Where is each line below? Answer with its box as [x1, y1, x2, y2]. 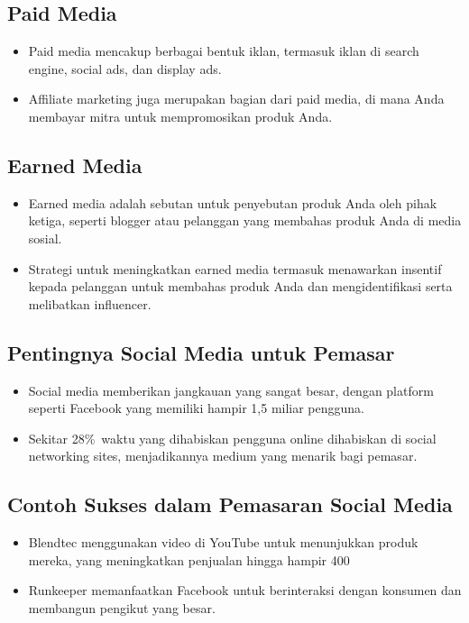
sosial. [28, 228, 62, 247]
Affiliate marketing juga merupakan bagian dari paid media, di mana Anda [28, 89, 445, 108]
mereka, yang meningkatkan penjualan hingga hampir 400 [28, 550, 350, 569]
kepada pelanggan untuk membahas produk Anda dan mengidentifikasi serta [28, 277, 453, 296]
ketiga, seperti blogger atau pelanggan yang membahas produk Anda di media [28, 211, 462, 230]
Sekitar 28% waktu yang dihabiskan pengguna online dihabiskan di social [28, 428, 437, 447]
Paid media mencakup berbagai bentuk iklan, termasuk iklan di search [28, 41, 419, 60]
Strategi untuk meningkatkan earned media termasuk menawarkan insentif [28, 259, 442, 278]
